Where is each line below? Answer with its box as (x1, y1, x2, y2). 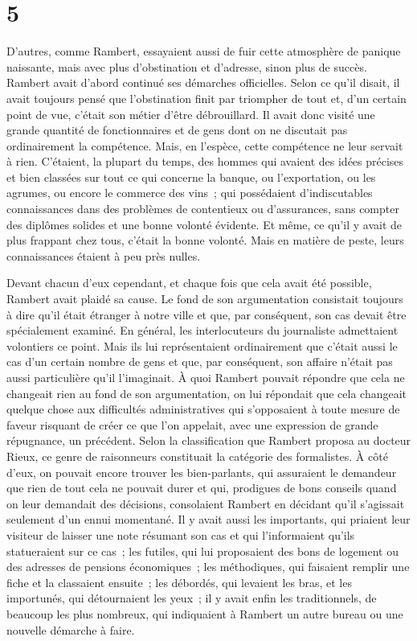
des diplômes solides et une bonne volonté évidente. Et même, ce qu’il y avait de (6, 216, 403, 232)
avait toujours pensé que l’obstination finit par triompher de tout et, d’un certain (6, 89, 407, 106)
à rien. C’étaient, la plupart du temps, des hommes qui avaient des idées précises (6, 153, 404, 170)
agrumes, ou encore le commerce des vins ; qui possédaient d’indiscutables (6, 184, 373, 201)
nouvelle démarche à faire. (6, 621, 135, 638)
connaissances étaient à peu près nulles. (6, 247, 201, 264)
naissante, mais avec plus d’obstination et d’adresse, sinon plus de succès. (6, 58, 367, 75)
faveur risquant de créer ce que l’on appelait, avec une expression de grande (6, 416, 378, 433)
